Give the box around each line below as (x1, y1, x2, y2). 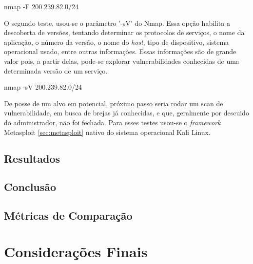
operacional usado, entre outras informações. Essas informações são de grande (4, 46, 236, 57)
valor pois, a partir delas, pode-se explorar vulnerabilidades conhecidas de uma (4, 56, 239, 66)
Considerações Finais (4, 241, 148, 261)
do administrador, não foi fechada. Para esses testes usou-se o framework (4, 117, 221, 127)
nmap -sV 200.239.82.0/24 (4, 82, 82, 92)
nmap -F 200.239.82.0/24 (4, 1, 79, 11)
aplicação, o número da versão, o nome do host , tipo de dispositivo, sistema (4, 37, 229, 47)
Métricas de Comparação (4, 208, 133, 223)
